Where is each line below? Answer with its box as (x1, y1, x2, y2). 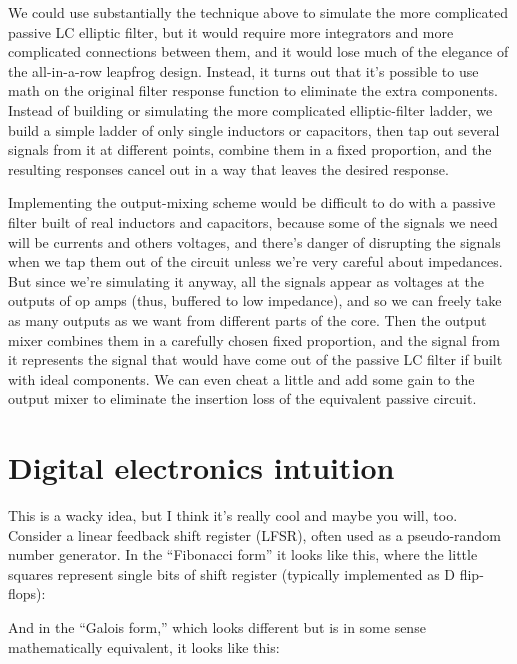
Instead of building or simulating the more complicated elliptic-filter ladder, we (8, 99, 493, 120)
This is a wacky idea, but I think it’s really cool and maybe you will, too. (8, 505, 458, 525)
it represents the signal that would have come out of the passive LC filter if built (8, 349, 503, 370)
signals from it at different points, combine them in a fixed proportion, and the (8, 139, 492, 160)
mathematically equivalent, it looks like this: (8, 636, 280, 657)
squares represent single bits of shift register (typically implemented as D (8, 563, 456, 584)
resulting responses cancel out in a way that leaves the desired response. (8, 158, 449, 179)
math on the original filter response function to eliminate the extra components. (8, 80, 499, 101)
